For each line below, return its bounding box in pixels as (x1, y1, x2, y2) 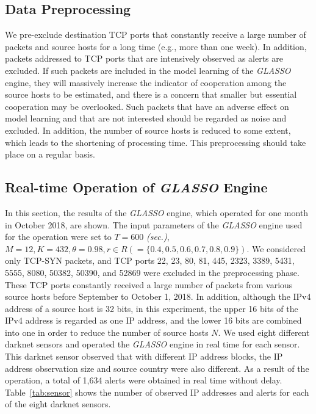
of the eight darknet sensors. (5, 398, 111, 410)
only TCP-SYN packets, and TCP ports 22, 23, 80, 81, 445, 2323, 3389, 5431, (5, 254, 295, 267)
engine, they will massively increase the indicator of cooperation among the (5, 76, 287, 89)
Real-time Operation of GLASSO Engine (5, 178, 268, 197)
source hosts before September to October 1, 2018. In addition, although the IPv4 (5, 290, 311, 303)
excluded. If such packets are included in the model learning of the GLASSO (5, 64, 291, 76)
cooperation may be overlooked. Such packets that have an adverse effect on (5, 100, 289, 112)
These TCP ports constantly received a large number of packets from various (5, 278, 293, 291)
